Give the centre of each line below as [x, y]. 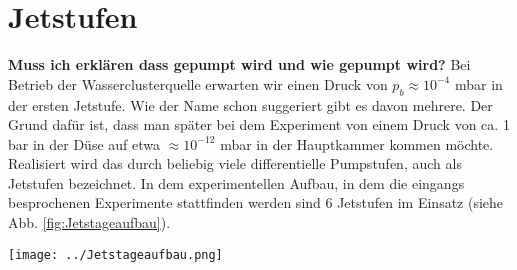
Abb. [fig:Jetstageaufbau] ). [89, 222]
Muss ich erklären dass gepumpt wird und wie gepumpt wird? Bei [239, 64]
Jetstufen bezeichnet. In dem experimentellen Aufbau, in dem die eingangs [236, 182]
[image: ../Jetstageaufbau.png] [115, 254]
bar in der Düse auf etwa [84, 143]
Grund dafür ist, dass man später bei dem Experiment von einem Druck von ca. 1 [259, 124]
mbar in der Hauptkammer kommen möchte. [357, 143]
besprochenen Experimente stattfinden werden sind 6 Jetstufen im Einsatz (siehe [256, 202]
